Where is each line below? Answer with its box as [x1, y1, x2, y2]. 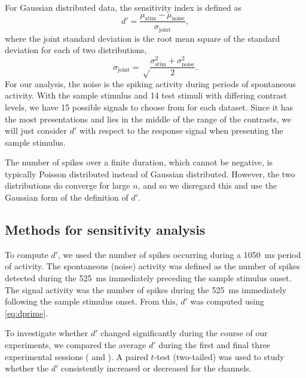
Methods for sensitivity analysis [5, 220, 206, 239]
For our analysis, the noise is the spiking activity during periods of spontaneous [5, 77, 296, 90]
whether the [5, 362, 49, 374]
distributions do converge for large [5, 179, 130, 192]
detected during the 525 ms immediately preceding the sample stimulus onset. [5, 272, 292, 284]
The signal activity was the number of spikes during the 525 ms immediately [5, 283, 287, 296]
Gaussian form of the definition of [5, 191, 128, 204]
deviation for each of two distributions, [5, 44, 147, 56]
